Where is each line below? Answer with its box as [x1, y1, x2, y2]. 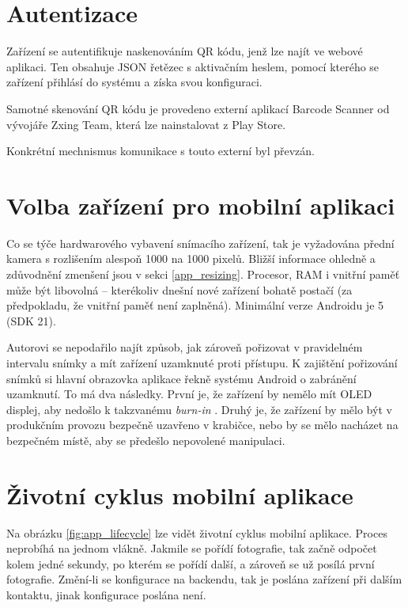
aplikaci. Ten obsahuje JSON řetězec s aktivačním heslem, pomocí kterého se [6, 58, 380, 74]
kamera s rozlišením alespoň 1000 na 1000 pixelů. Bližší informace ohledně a [6, 250, 376, 267]
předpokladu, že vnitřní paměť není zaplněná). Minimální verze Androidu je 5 [6, 297, 384, 313]
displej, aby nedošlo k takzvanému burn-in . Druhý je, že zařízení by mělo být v [6, 401, 392, 417]
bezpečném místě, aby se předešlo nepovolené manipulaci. [6, 431, 285, 448]
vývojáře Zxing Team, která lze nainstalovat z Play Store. [6, 116, 286, 132]
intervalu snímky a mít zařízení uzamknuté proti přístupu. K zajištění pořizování [6, 354, 398, 370]
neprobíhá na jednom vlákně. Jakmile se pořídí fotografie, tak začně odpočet [6, 540, 377, 557]
